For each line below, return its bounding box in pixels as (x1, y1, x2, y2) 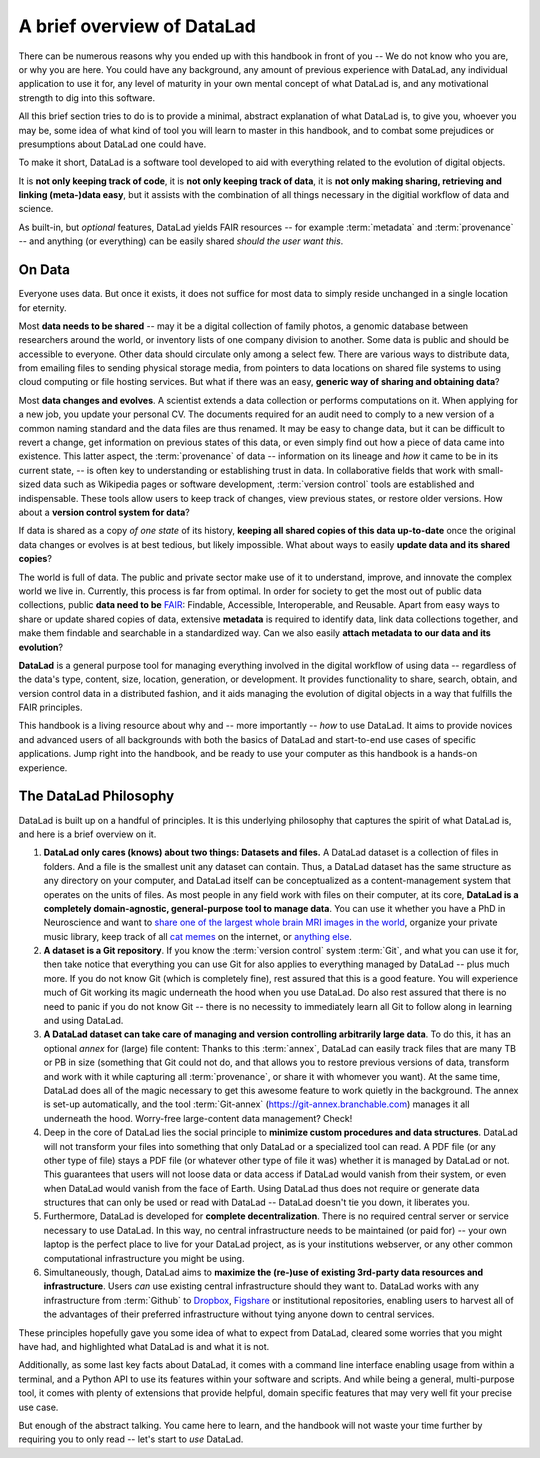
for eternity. (18, 301, 67, 314)
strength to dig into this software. (18, 91, 155, 104)
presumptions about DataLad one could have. (18, 138, 207, 150)
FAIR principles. (18, 701, 83, 714)
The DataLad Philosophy (18, 788, 175, 805)
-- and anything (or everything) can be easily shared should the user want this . (18, 235, 344, 247)
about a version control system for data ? (18, 506, 190, 518)
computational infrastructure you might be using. (43, 1252, 245, 1264)
